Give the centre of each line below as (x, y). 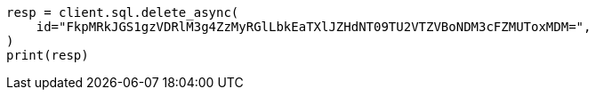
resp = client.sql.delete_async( (123, 12)
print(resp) (48, 55)
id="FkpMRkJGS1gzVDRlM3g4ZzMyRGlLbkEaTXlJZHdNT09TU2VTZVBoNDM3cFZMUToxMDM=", (314, 27)
